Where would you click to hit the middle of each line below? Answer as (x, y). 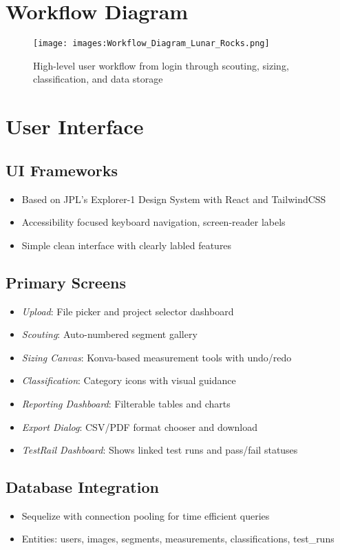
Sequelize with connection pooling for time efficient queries (146, 515)
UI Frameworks (62, 170)
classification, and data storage (98, 79)
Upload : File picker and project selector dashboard (128, 311)
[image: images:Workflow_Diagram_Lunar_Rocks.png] (151, 44)
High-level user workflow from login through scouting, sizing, (161, 65)
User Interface (75, 126)
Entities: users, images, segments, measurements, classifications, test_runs (178, 539)
